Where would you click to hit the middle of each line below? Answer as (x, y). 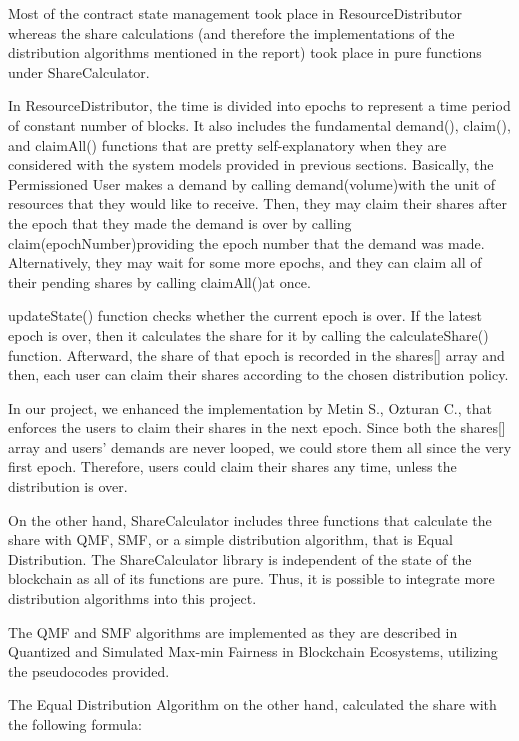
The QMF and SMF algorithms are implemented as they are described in (233, 631)
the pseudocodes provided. (89, 670)
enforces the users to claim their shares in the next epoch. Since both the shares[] (257, 427)
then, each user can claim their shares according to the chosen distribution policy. (258, 374)
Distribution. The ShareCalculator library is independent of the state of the (240, 558)
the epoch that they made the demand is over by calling (180, 222)
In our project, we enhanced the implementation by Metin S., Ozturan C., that (250, 407)
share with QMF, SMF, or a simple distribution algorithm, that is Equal (230, 539)
